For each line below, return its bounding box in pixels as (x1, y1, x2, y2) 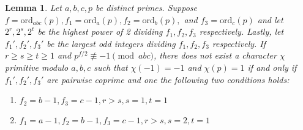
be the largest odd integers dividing (47, 37, 176, 49)
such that (94, 60, 128, 73)
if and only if (247, 60, 297, 73)
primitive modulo (5, 60, 69, 73)
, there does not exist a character (153, 49, 277, 62)
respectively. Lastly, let (199, 25, 284, 38)
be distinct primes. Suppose (95, 1, 197, 13)
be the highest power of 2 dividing (37, 25, 163, 38)
